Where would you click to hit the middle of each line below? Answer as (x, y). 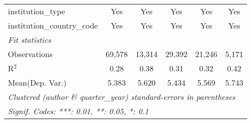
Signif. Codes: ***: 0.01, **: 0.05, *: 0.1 (78, 111)
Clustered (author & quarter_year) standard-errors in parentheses (122, 97)
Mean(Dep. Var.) (37, 82)
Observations (30, 54)
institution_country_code (53, 25)
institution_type (37, 11)
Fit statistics (30, 40)
